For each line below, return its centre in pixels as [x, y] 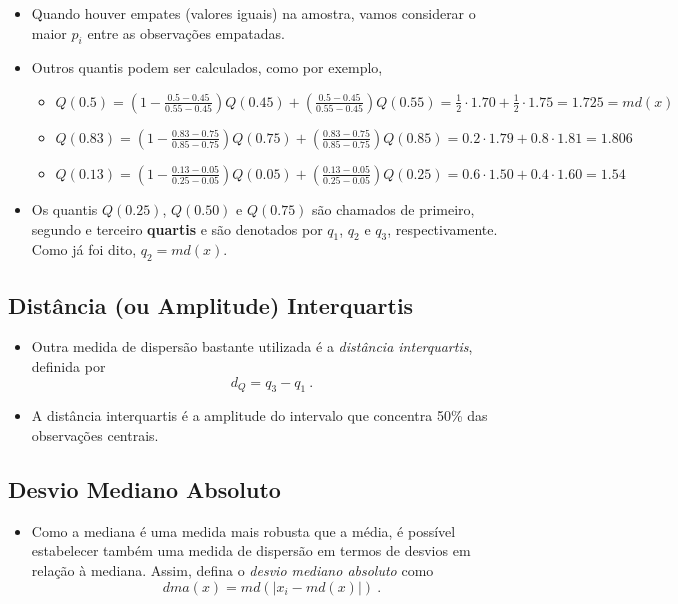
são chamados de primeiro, [393, 208]
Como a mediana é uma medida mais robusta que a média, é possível [243, 530]
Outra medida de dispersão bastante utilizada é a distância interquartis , [252, 346]
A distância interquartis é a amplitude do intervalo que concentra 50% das [259, 415]
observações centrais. [95, 434]
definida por [68, 365]
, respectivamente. [442, 228]
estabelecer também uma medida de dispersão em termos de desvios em [251, 550]
